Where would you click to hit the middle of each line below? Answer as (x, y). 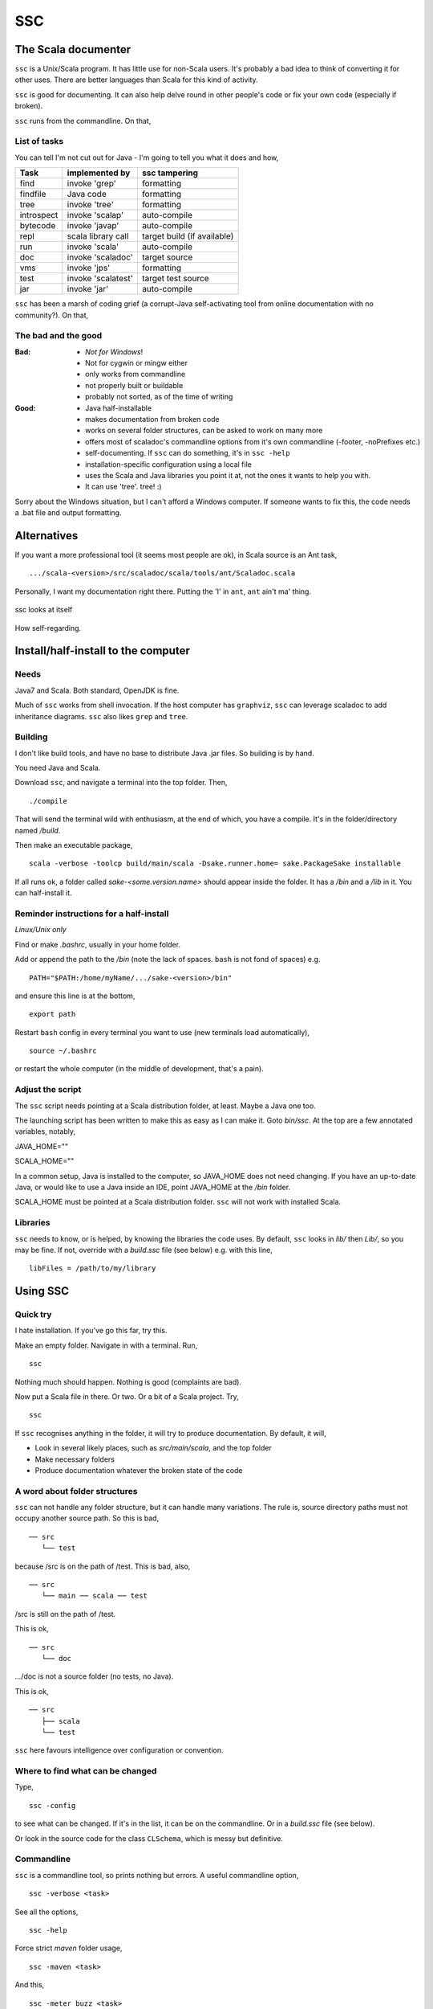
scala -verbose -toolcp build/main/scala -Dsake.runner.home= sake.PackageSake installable (215, 863)
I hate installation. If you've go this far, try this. (91, 1331)
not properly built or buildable (134, 385)
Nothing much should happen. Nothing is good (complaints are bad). (128, 1381)
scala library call (98, 236)
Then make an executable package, (74, 845)
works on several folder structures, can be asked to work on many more (204, 431)
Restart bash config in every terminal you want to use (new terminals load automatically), (162, 1032)
